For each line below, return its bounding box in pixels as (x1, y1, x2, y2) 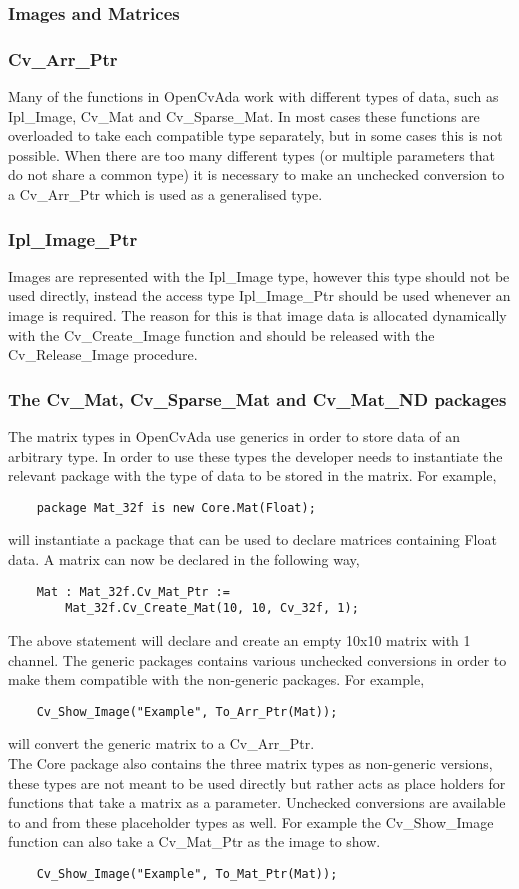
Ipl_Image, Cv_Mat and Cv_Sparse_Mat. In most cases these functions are (8, 105, 480, 126)
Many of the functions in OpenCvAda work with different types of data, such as (8, 86, 499, 107)
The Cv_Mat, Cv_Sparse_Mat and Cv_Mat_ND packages (8, 386, 507, 411)
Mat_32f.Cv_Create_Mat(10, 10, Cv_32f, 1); (65, 601, 359, 616)
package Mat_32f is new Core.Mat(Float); (36, 500, 316, 515)
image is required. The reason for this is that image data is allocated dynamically (8, 305, 507, 326)
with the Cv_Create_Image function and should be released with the (8, 324, 435, 345)
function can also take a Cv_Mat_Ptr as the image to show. (8, 831, 381, 852)
